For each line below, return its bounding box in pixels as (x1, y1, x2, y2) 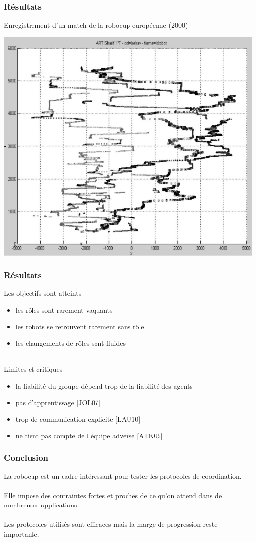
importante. (4, 529, 39, 539)
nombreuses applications (4, 500, 77, 510)
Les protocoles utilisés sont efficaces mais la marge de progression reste (4, 519, 218, 529)
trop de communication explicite (15, 414, 113, 424)
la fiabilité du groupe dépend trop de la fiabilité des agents (15, 380, 193, 391)
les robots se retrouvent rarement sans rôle (15, 321, 144, 331)
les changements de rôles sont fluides (15, 338, 126, 348)
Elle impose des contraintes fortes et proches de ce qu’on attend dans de (4, 490, 222, 500)
